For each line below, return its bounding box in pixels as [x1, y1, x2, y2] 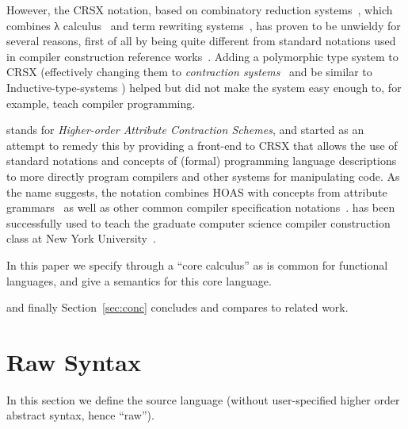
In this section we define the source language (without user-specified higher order [6, 391, 400, 408]
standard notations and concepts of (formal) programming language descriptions [6, 152, 397, 169]
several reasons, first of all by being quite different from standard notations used [6, 33, 396, 49]
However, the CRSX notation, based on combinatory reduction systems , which [6, 2, 393, 17]
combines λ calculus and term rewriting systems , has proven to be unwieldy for [6, 17, 401, 33]
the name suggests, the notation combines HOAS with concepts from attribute [6, 183, 387, 200]
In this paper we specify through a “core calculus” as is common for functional [6, 256, 388, 273]
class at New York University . [6, 230, 156, 247]
